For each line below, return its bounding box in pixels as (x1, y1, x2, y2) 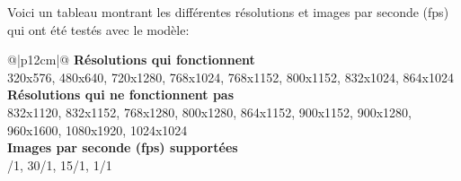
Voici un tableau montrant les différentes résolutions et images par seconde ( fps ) (7, 3, 449, 21)
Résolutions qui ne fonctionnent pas (7, 85, 235, 104)
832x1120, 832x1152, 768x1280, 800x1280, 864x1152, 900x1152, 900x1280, (7, 102, 412, 121)
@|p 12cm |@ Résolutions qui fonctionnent (7, 50, 255, 69)
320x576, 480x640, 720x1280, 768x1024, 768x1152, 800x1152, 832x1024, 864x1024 (7, 67, 455, 86)
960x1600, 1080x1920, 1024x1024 (7, 120, 188, 139)
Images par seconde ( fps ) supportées (7, 138, 238, 157)
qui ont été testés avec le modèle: (7, 20, 190, 39)
